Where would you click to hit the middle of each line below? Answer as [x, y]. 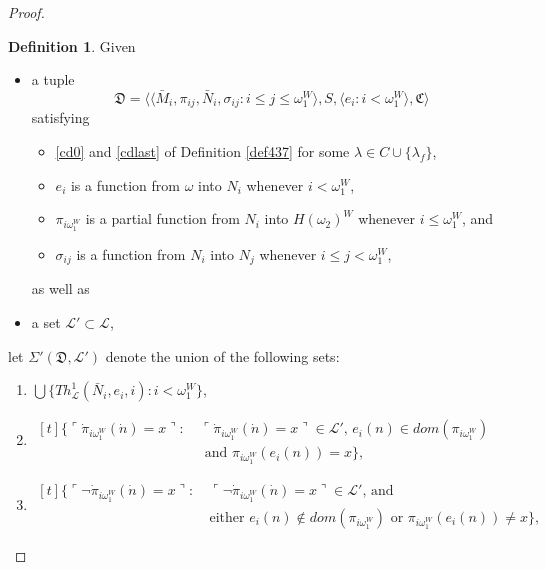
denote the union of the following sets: [222, 355]
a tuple [53, 79]
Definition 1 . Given [72, 45]
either [227, 517]
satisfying [60, 117]
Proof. [26, 12]
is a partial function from [162, 218]
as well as [60, 288]
